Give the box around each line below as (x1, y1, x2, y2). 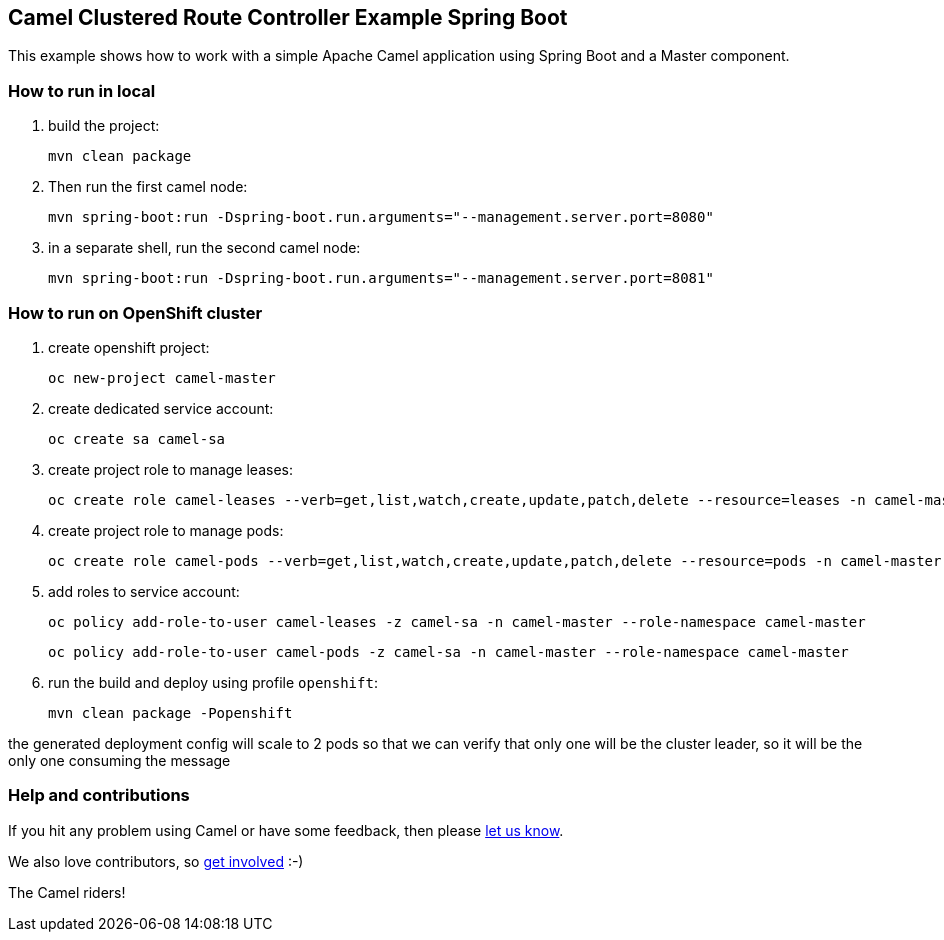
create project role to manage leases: (48, 460, 293, 478)
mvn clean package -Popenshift (48, 704, 293, 721)
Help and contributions (8, 785, 190, 806)
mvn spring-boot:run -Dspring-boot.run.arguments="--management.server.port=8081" (48, 270, 714, 287)
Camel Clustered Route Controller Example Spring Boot (8, 5, 568, 30)
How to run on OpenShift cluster (8, 302, 263, 323)
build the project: (48, 117, 160, 135)
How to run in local (8, 80, 156, 101)
